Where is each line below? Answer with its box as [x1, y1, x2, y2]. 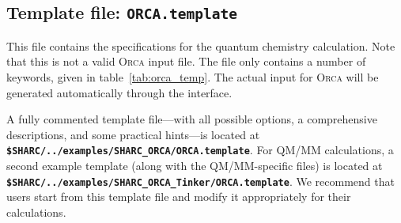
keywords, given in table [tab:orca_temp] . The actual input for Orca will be [6, 68, 379, 85]
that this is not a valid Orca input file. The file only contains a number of [6, 53, 366, 70]
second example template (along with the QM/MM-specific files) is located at [6, 157, 383, 173]
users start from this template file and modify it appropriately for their [6, 188, 351, 205]
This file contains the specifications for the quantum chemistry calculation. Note [6, 37, 395, 54]
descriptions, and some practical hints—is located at [6, 126, 260, 142]
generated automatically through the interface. [6, 84, 233, 100]
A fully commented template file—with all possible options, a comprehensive [6, 111, 377, 127]
